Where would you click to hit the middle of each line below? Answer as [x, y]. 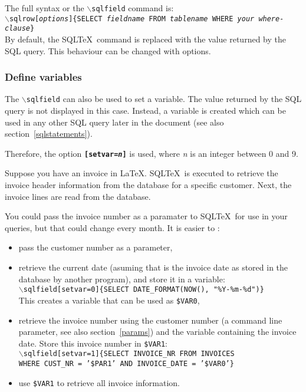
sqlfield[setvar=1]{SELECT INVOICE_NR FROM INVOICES [129, 354]
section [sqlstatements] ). [49, 134]
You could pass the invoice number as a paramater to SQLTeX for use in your [146, 216]
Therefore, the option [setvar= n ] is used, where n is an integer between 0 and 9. [152, 153]
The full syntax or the [45, 8]
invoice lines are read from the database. [78, 196]
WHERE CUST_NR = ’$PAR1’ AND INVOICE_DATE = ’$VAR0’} [126, 364]
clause [17, 29]
